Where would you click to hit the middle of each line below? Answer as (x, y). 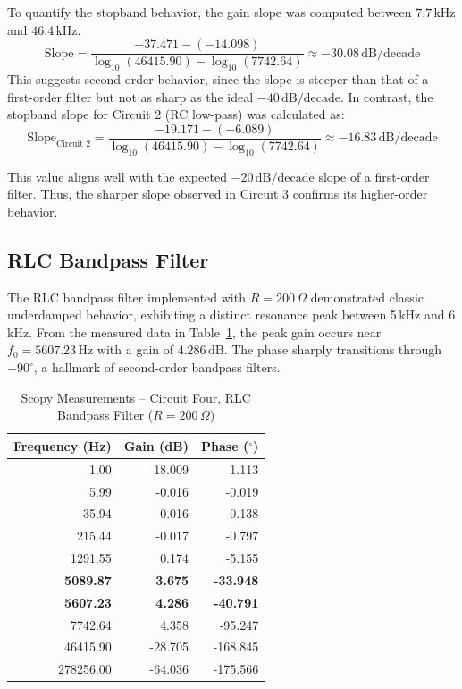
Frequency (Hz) (63, 445)
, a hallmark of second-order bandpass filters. (157, 367)
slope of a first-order (374, 176)
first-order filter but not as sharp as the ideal (130, 96)
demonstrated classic (367, 297)
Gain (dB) (156, 445)
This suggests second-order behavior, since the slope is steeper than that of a (218, 79)
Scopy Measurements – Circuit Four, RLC (136, 397)
